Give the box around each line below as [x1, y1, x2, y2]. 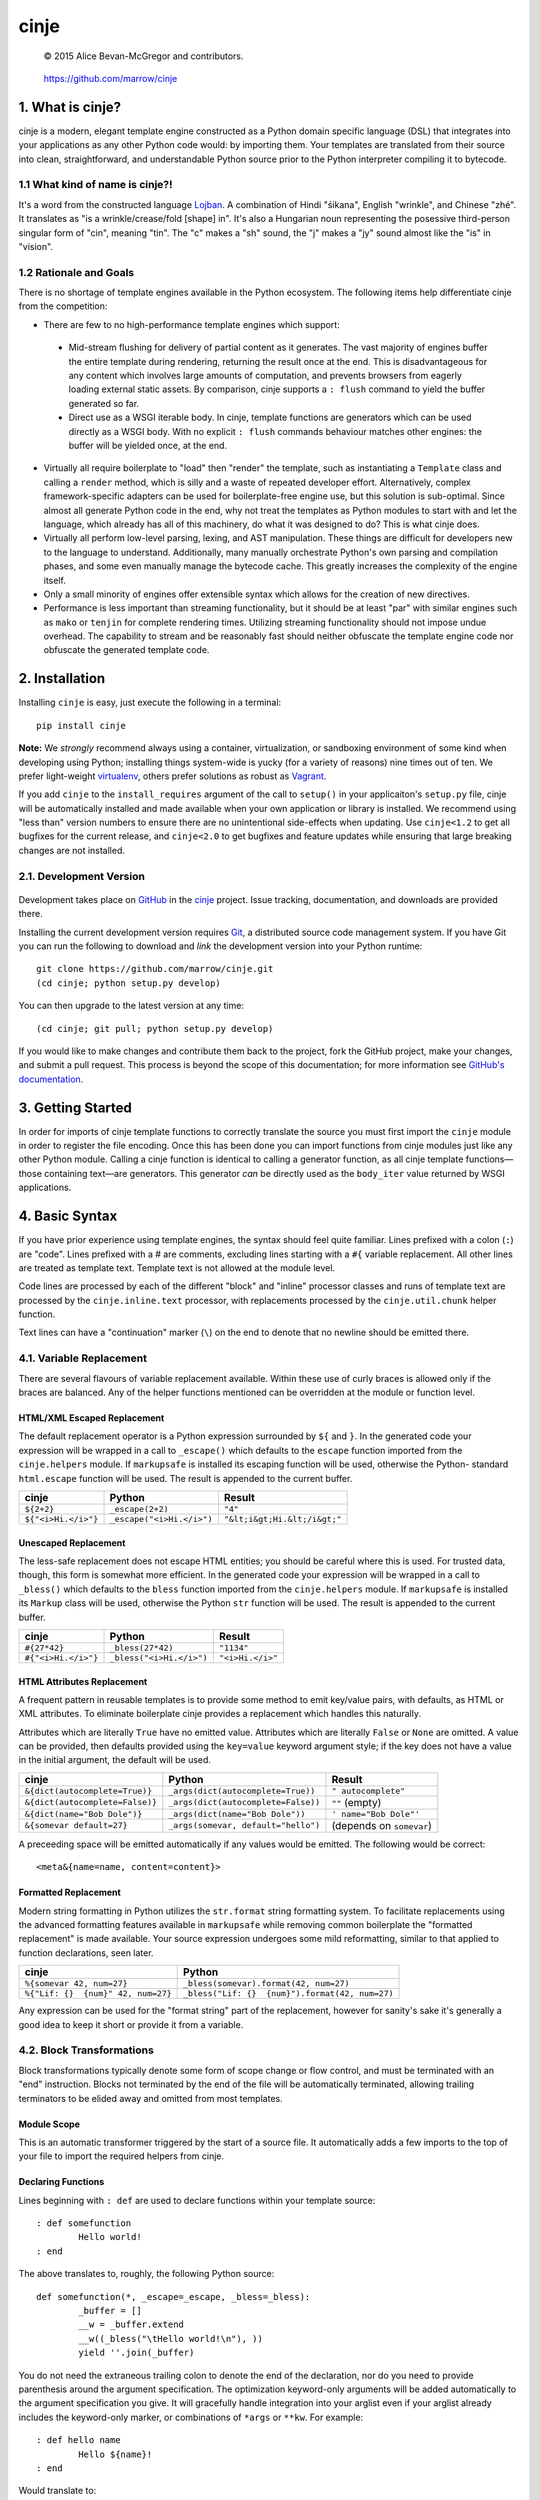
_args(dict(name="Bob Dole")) [168, 1808, 306, 1819]
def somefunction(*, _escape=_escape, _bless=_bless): [36, 2291, 311, 2302]
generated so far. [68, 397, 140, 409]
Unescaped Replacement [18, 1536, 126, 1549]
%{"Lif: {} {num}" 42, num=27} [24, 1988, 172, 1999]
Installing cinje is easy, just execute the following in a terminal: [18, 696, 282, 709]
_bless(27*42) [109, 1642, 174, 1653]
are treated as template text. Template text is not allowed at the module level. [18, 1261, 335, 1274]
